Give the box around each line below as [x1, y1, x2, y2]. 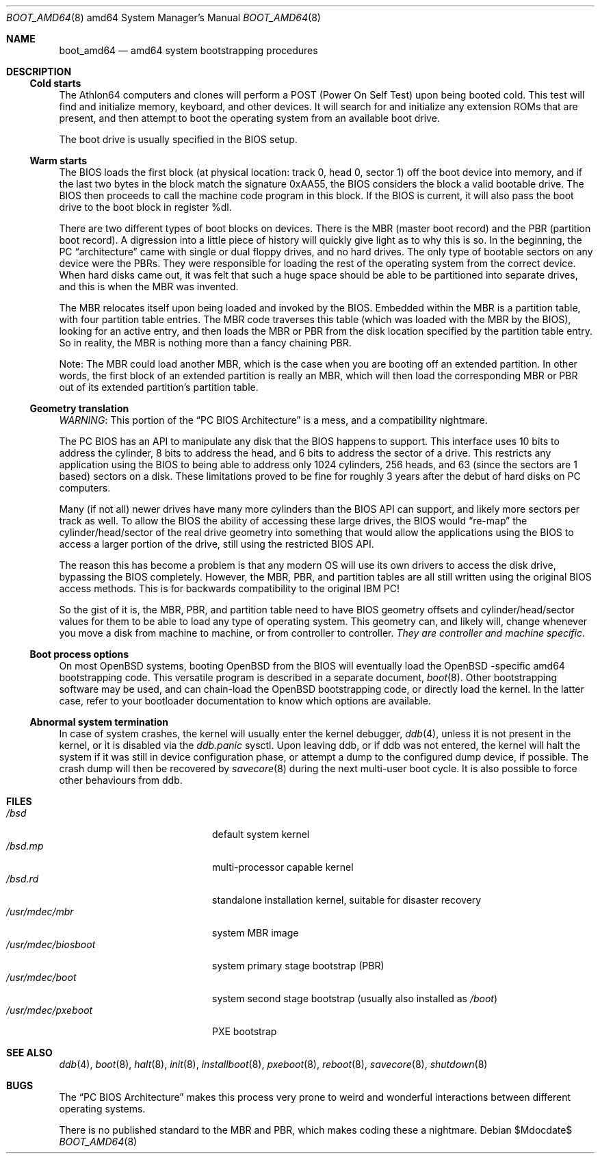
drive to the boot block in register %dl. [59, 201, 232, 213]
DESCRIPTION [6, 66, 72, 77]
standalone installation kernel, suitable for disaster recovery [212, 894, 482, 906]
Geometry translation [29, 403, 129, 414]
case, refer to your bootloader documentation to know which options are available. [59, 695, 431, 706]
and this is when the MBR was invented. [59, 281, 239, 292]
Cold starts [29, 77, 81, 89]
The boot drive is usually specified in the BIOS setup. [59, 133, 298, 145]
